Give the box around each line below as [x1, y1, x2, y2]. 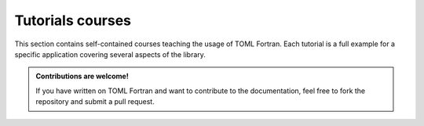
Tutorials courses [14, 12, 132, 29]
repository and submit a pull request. [35, 97, 155, 106]
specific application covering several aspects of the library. [14, 49, 206, 59]
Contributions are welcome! [35, 71, 129, 81]
